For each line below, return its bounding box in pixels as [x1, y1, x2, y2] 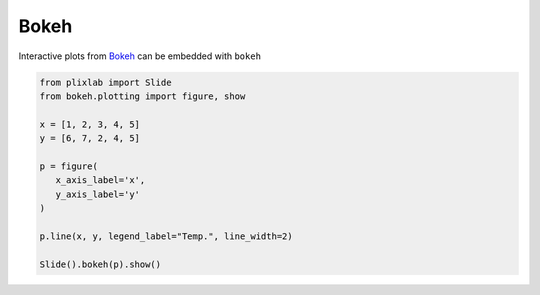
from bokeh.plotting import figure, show [39, 90, 246, 102]
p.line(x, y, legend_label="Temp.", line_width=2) [39, 230, 294, 242]
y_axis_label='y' [55, 188, 140, 200]
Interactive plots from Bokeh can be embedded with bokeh [18, 50, 262, 62]
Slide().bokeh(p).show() [39, 258, 162, 270]
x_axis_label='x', [55, 175, 146, 186]
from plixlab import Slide [39, 76, 172, 88]
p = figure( [39, 160, 99, 172]
